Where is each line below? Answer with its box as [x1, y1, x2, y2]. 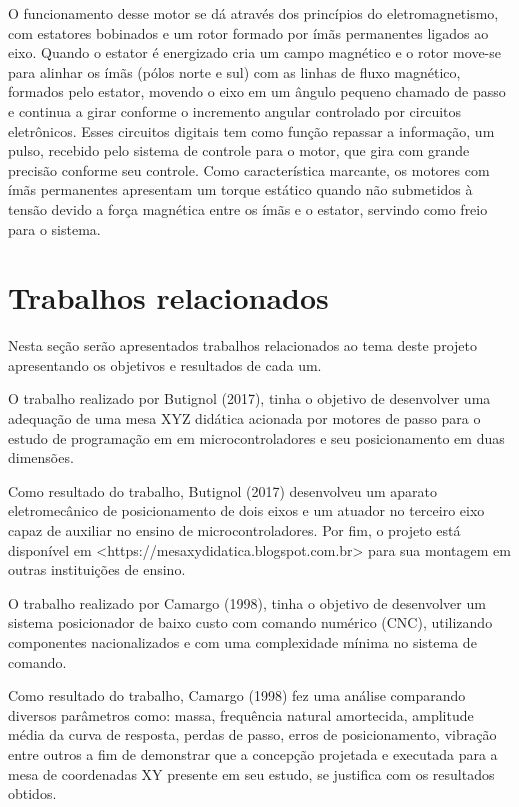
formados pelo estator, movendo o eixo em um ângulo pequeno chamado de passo [8, 81, 506, 102]
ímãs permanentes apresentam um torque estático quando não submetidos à [8, 179, 473, 200]
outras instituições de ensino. [8, 559, 186, 580]
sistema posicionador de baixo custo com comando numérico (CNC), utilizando [8, 612, 493, 633]
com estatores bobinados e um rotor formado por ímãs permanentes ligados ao [8, 22, 489, 43]
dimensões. [8, 447, 74, 468]
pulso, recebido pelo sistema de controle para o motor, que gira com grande [8, 140, 470, 161]
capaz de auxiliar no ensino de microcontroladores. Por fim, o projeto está [8, 520, 461, 540]
